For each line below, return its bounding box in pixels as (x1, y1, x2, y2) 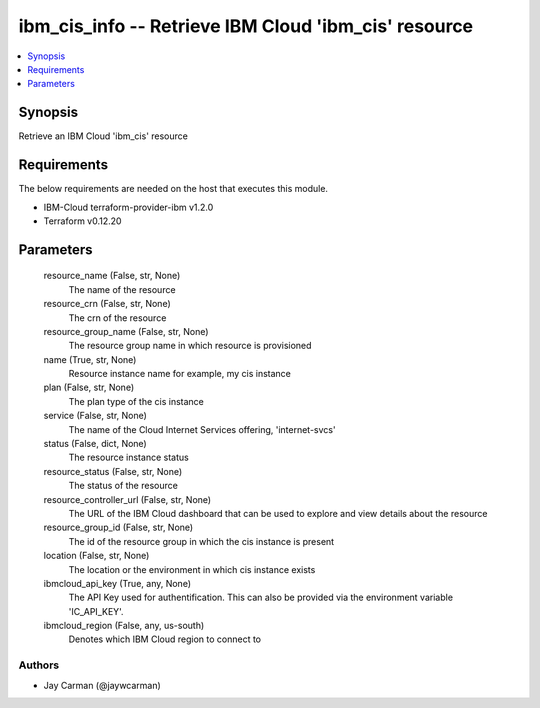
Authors (18, 658, 60, 672)
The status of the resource (68, 480, 179, 492)
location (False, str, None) (43, 550, 150, 562)
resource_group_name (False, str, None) (43, 325, 209, 337)
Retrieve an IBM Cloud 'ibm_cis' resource (18, 130, 189, 142)
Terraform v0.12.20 (43, 215, 122, 227)
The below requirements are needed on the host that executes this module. (18, 183, 329, 195)
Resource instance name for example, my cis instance (68, 368, 292, 380)
